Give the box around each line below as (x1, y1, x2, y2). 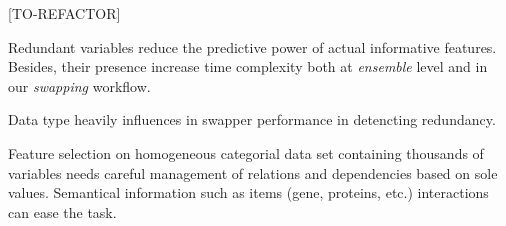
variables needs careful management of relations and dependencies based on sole (8, 162, 498, 183)
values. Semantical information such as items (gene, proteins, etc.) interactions (8, 182, 489, 203)
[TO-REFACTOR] (8, 3, 121, 23)
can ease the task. (8, 201, 117, 222)
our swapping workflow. (8, 75, 151, 96)
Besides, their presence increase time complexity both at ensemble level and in (8, 56, 488, 77)
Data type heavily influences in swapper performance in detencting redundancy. (8, 109, 496, 130)
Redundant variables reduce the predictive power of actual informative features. (8, 36, 497, 57)
